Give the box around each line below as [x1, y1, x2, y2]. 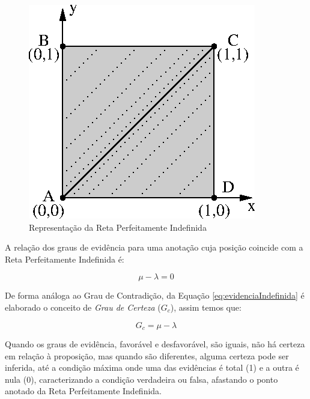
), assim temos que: [170, 300, 242, 313]
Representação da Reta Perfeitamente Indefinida [29, 221, 207, 233]
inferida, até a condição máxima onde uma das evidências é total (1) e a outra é [5, 361, 299, 374]
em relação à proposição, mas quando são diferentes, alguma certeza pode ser [5, 349, 289, 362]
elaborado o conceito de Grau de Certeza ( [5, 300, 161, 313]
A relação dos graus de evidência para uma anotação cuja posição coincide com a [5, 241, 303, 254]
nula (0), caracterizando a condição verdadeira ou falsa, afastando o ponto [5, 373, 278, 385]
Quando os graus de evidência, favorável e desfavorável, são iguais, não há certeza [5, 338, 305, 350]
